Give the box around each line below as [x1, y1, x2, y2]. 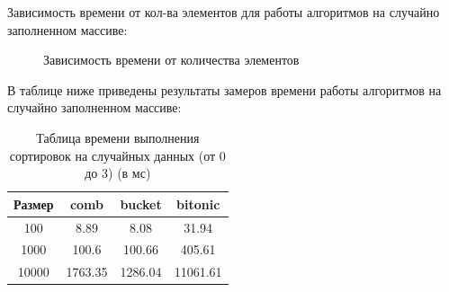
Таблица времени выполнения [36, 128, 200, 146]
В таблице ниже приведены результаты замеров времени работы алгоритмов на [7, 80, 442, 99]
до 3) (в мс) [85, 164, 151, 182]
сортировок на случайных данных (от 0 [9, 146, 226, 164]
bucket [120, 194, 162, 213]
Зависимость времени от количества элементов [43, 50, 300, 69]
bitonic [176, 194, 220, 213]
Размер [13, 194, 54, 213]
